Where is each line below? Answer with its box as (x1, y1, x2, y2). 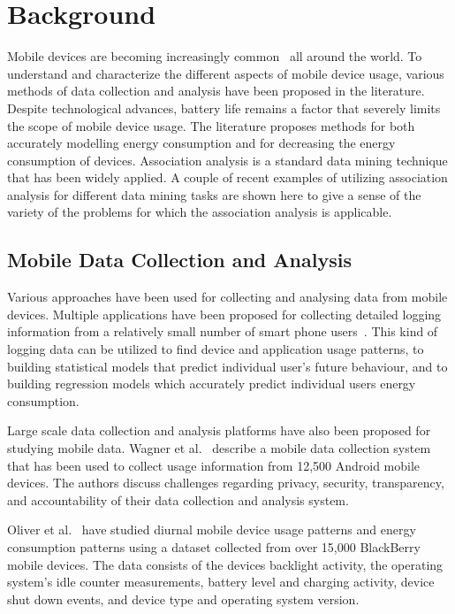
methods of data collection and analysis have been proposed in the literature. (7, 81, 425, 100)
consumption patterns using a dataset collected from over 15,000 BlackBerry (7, 537, 421, 556)
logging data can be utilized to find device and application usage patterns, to (7, 340, 424, 358)
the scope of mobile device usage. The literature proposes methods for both (7, 116, 415, 134)
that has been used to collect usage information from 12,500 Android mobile (7, 456, 421, 474)
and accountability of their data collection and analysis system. (7, 490, 349, 509)
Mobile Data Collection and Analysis (7, 246, 352, 273)
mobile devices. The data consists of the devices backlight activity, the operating (7, 555, 444, 573)
